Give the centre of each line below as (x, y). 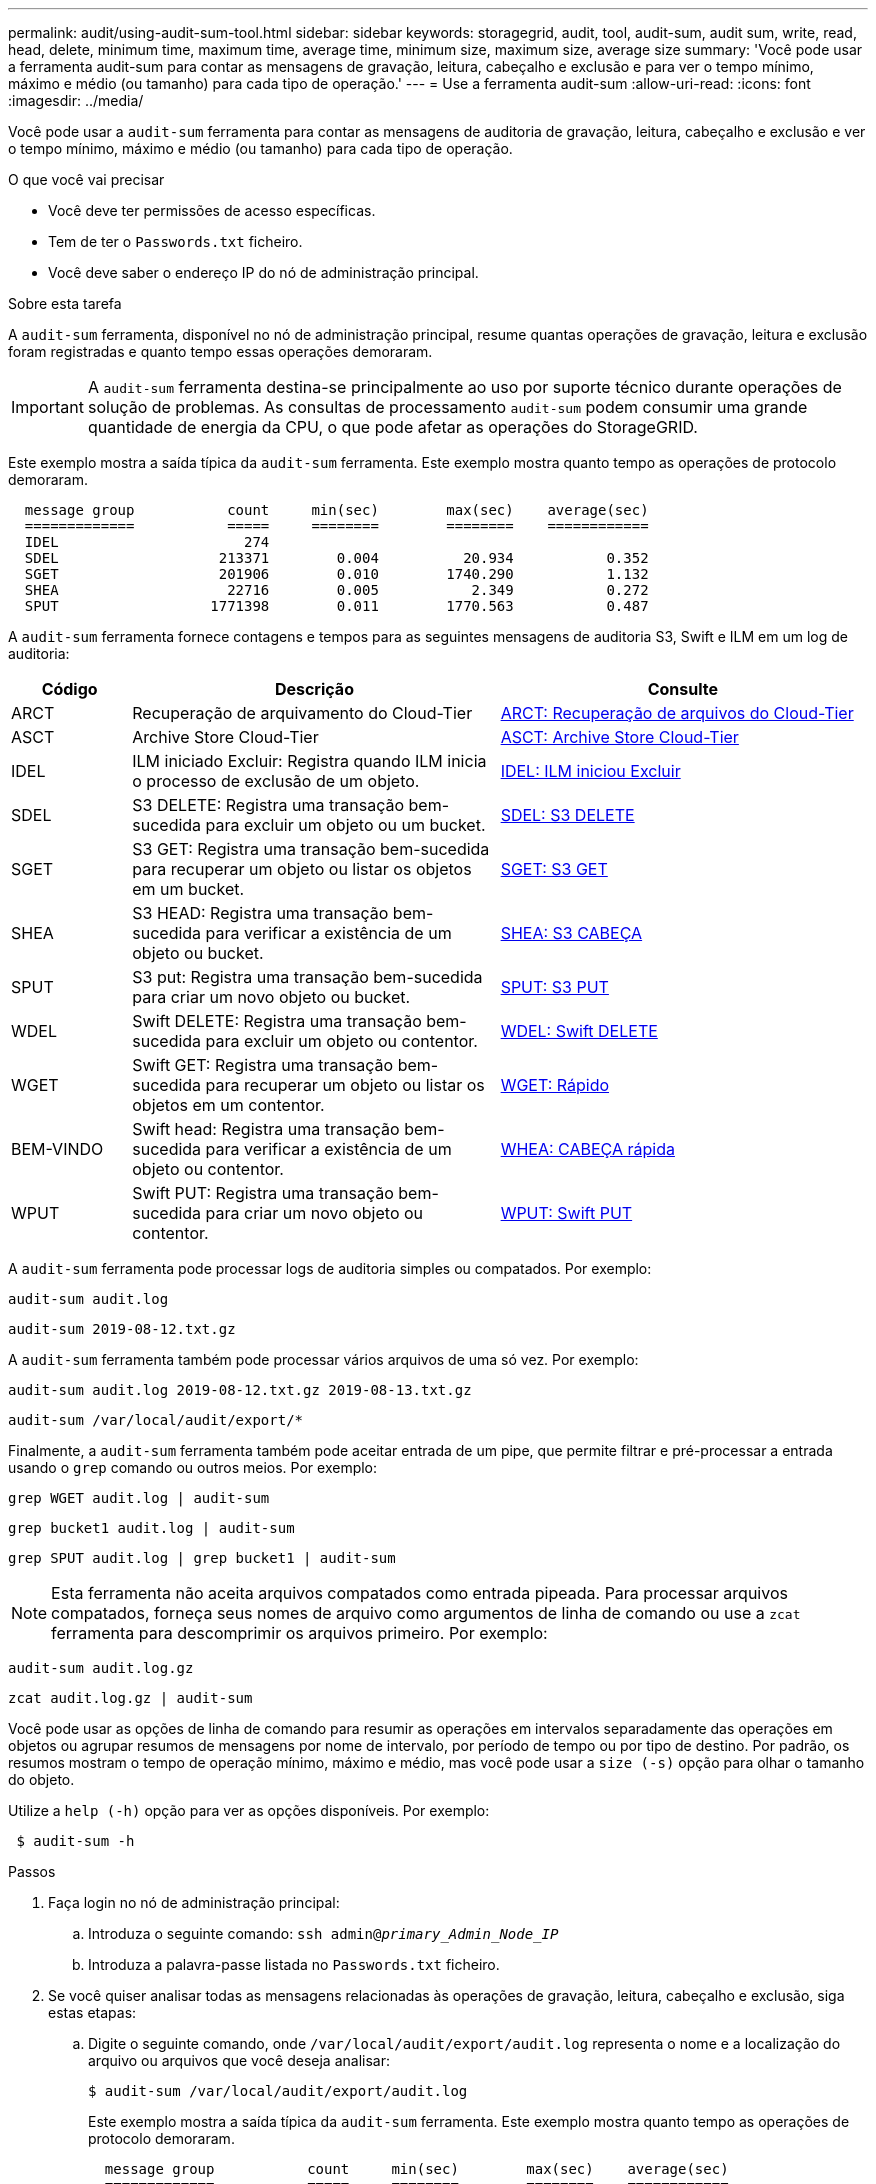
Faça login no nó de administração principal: (194, 1902)
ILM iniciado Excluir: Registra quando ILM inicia (309, 761)
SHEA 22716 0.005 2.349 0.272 (336, 590)
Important (47, 407)
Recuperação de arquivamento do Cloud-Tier (302, 713)
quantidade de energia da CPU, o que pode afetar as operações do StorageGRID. (392, 427)
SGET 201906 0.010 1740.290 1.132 (336, 574)
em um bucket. (188, 889)
